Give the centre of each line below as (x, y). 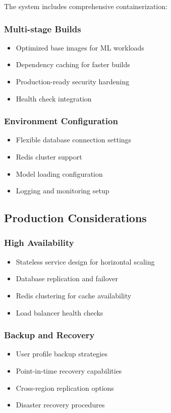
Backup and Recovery (49, 335)
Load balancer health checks (60, 312)
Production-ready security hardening (73, 81)
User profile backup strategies (62, 354)
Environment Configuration (61, 121)
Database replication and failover (67, 278)
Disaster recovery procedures (60, 405)
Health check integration (54, 98)
